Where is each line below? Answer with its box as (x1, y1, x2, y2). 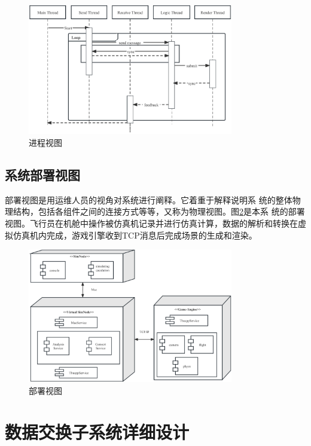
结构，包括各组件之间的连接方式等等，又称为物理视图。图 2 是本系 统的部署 (13, 205, 305, 218)
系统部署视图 (5, 166, 80, 184)
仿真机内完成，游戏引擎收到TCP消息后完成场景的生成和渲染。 (13, 228, 257, 241)
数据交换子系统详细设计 (5, 419, 190, 444)
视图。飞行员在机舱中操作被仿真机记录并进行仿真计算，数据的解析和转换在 (5, 217, 298, 230)
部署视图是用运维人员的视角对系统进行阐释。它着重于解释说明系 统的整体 (5, 193, 292, 206)
